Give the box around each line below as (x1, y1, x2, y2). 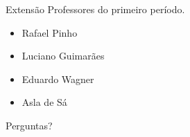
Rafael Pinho (21, 25, 78, 39)
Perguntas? (6, 118, 53, 132)
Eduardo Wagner (21, 71, 94, 86)
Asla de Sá (21, 95, 67, 109)
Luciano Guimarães (21, 48, 105, 63)
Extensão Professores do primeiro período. (6, 2, 185, 16)
